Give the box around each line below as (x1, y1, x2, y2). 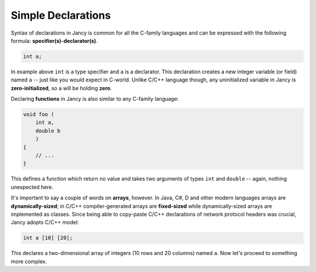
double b (35, 127, 61, 134)
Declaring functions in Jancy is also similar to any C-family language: (11, 96, 179, 103)
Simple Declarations (11, 9, 111, 22)
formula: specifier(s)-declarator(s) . (11, 37, 98, 44)
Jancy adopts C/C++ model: (11, 219, 79, 226)
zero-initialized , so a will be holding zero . (11, 84, 112, 91)
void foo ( (23, 111, 54, 118)
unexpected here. (11, 183, 54, 191)
